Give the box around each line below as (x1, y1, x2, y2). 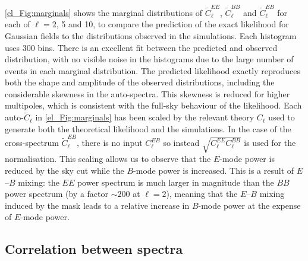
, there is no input (77, 136, 143, 149)
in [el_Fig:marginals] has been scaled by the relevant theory (35, 111, 254, 123)
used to (268, 111, 295, 123)
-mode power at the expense (198, 199, 301, 211)
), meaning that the (166, 187, 238, 200)
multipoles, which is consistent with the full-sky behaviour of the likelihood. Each (5, 99, 302, 112)
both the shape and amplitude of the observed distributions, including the (5, 76, 275, 88)
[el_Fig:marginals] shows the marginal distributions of (5, 6, 203, 18)
